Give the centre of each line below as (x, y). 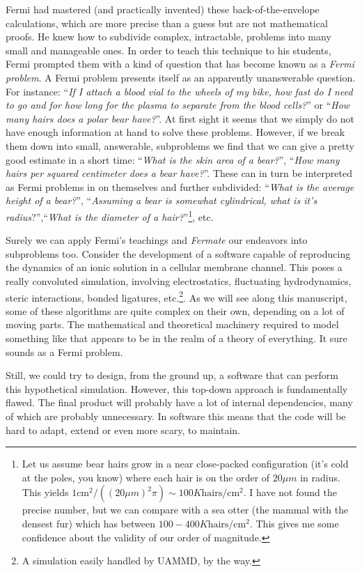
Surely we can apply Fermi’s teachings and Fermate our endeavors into (157, 240)
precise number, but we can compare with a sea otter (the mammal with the (185, 510)
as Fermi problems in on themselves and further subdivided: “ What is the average (180, 186)
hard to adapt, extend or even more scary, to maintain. (123, 430)
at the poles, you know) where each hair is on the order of (146, 477)
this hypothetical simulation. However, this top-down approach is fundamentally (177, 388)
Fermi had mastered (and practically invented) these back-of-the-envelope (163, 9)
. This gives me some (294, 523)
